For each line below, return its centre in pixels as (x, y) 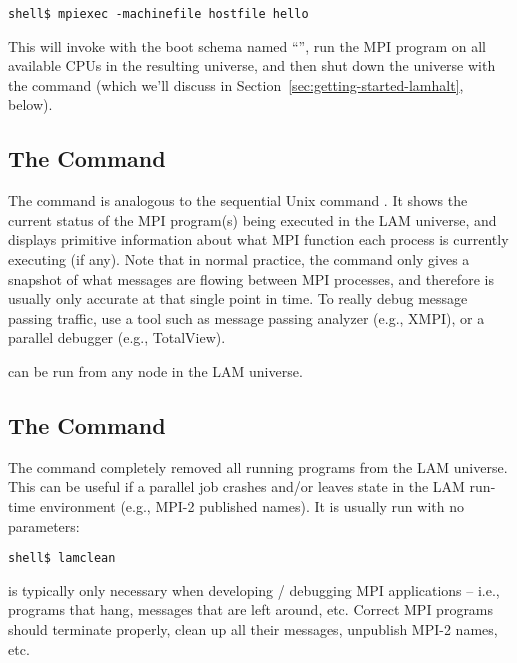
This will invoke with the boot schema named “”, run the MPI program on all (247, 45)
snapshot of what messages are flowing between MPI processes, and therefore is (251, 278)
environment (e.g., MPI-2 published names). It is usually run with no (251, 505)
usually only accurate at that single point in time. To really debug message (238, 298)
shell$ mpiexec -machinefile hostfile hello (158, 14)
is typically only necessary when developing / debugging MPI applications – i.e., (254, 589)
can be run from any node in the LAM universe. (155, 370)
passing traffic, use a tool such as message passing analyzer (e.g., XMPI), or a (246, 317)
